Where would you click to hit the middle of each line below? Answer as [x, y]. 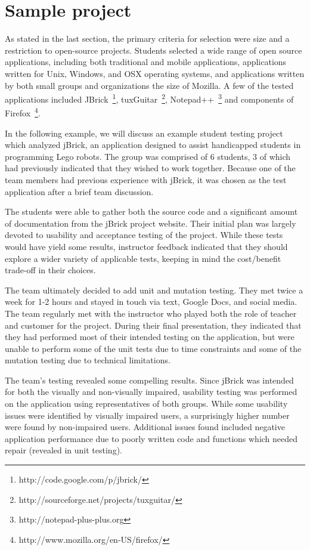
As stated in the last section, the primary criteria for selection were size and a [147, 38]
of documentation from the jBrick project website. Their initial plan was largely [151, 223]
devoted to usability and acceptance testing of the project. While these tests [144, 235]
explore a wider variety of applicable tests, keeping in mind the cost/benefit [143, 258]
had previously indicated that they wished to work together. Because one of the [150, 168]
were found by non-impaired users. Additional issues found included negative [145, 427]
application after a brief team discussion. [79, 191]
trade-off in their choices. [50, 270]
